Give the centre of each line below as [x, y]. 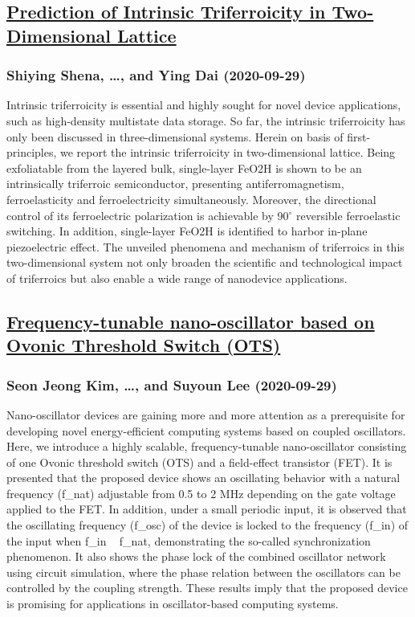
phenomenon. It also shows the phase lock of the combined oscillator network [196, 556]
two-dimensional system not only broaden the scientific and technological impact [205, 262]
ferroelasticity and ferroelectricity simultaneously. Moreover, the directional [191, 199]
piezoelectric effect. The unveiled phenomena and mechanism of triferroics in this [205, 246]
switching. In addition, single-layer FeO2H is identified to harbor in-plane [187, 231]
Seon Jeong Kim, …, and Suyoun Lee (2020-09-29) [172, 384]
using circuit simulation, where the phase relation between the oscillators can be [203, 572]
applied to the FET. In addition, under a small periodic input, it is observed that [207, 509]
